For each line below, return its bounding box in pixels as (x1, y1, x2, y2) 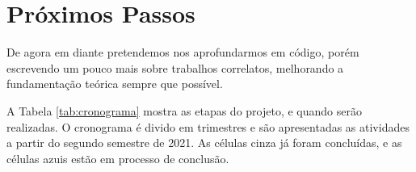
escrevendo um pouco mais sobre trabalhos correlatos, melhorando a (6, 59, 344, 76)
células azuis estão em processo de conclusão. (6, 149, 229, 166)
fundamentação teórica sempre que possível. (6, 75, 223, 92)
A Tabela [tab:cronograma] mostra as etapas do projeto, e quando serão (6, 102, 362, 119)
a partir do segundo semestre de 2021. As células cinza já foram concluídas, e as (6, 134, 402, 151)
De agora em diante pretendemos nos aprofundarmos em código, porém (6, 44, 359, 61)
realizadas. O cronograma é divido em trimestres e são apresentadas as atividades (6, 118, 410, 135)
